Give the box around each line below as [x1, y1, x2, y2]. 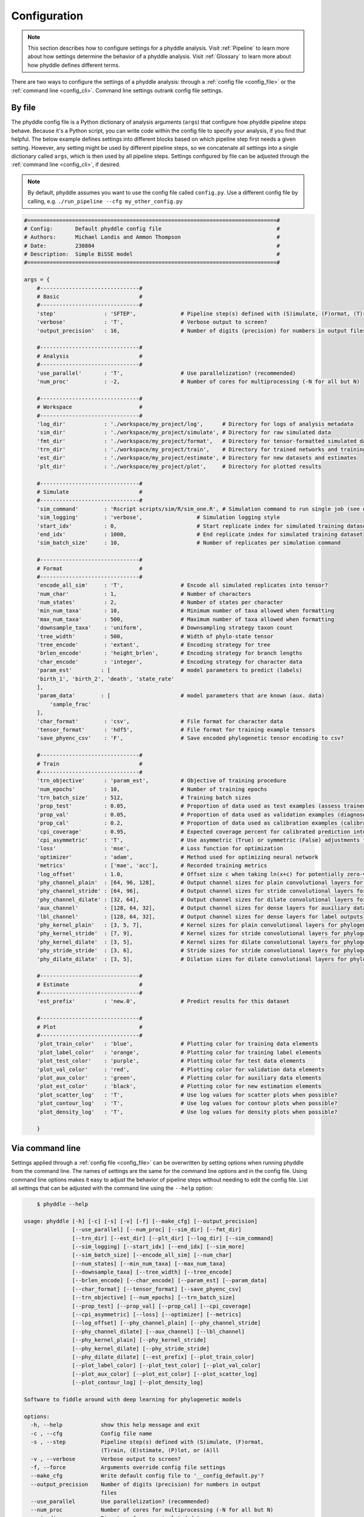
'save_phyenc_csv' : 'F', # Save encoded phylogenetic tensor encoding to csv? [36, 735, 344, 742]
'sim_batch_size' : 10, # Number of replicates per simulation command [36, 539, 341, 546]
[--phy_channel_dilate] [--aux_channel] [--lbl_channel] [72, 1328, 245, 1335]
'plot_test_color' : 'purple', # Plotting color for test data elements [36, 1058, 306, 1064]
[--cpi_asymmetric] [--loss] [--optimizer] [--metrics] [72, 1311, 242, 1318]
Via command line [11, 1143, 81, 1153]
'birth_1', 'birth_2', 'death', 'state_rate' [36, 675, 175, 682]
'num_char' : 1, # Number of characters [36, 590, 252, 597]
